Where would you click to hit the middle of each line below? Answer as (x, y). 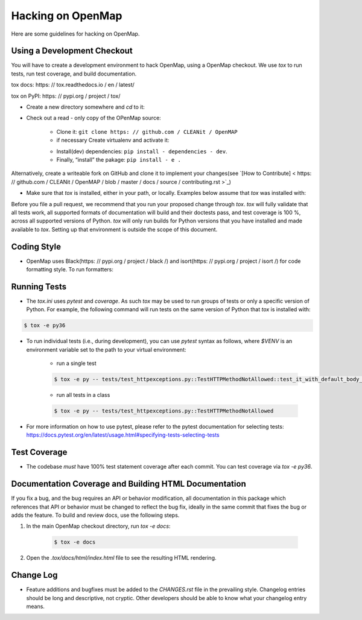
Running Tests (39, 286)
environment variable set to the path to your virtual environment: (106, 349)
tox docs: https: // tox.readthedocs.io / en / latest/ (73, 85)
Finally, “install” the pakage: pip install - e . (119, 159)
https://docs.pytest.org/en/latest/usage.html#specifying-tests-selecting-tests (123, 435)
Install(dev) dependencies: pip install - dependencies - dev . (142, 151)
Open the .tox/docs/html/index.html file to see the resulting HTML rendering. (121, 558)
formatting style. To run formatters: (70, 269)
